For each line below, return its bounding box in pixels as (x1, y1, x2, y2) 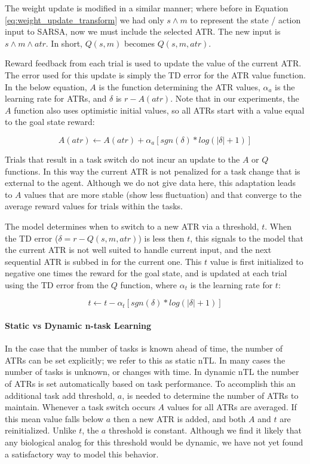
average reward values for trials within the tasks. (5, 200, 183, 212)
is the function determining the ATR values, (99, 80, 260, 93)
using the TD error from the (5, 278, 109, 291)
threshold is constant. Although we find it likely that (108, 424, 302, 436)
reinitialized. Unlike (5, 424, 76, 436)
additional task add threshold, (5, 389, 115, 401)
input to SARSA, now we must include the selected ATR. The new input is (5, 25, 281, 38)
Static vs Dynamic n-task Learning (5, 319, 152, 332)
